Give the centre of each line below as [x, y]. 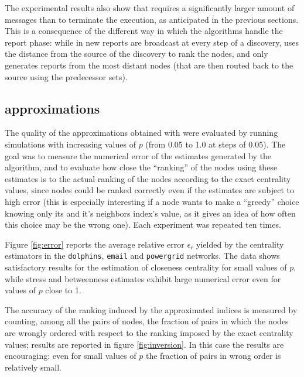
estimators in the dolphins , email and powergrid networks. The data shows [142, 256]
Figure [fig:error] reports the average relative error [95, 244]
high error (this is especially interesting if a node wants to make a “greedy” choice [152, 201]
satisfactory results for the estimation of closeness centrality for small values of [146, 267]
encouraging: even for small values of [71, 356]
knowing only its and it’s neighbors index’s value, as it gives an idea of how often [150, 213]
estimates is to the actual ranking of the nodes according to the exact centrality [148, 178]
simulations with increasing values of [70, 144]
